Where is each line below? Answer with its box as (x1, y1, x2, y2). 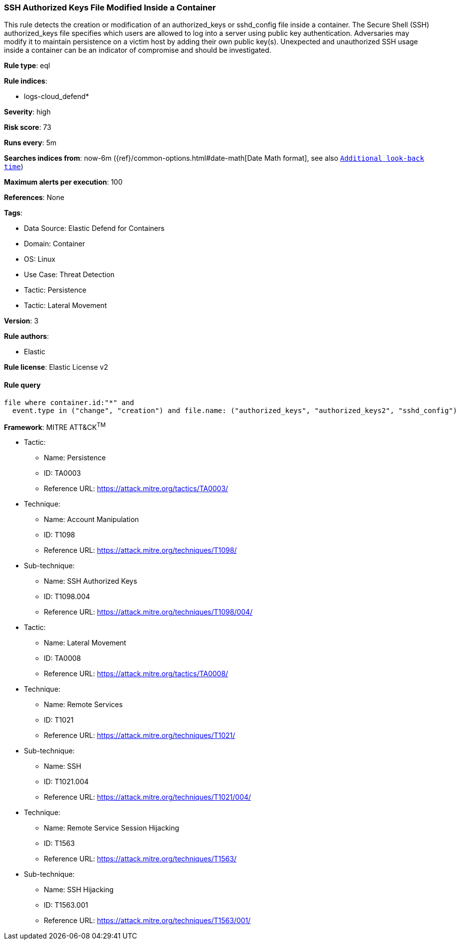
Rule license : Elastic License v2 (4, 363, 108, 372)
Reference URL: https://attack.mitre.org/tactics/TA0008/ (44, 669, 229, 678)
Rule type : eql (4, 61, 50, 70)
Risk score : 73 (4, 123, 51, 132)
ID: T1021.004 (44, 777, 89, 786)
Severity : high (4, 107, 51, 116)
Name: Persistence (44, 453, 106, 462)
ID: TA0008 (44, 654, 81, 663)
